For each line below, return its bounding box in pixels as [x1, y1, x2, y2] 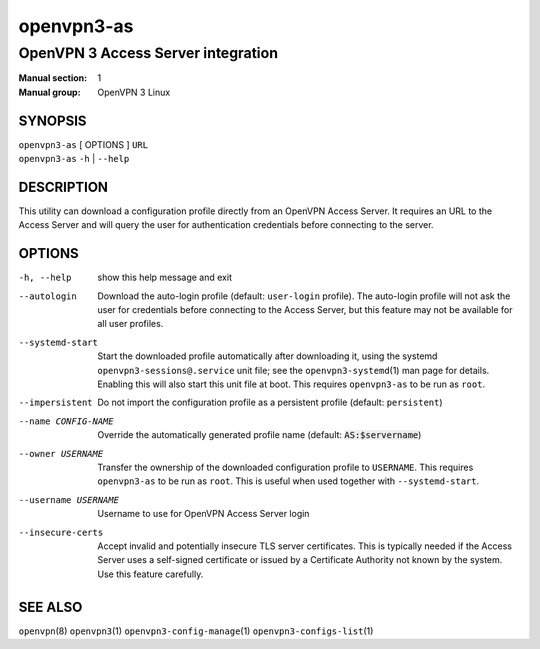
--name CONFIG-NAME [18, 415, 114, 427]
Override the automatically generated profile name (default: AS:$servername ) [97, 429, 422, 441]
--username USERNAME [18, 494, 120, 505]
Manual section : [18, 72, 88, 84]
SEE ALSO [18, 598, 83, 615]
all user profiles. [97, 318, 164, 330]
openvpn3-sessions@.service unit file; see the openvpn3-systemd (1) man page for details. [97, 364, 490, 376]
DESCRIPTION [18, 178, 109, 195]
